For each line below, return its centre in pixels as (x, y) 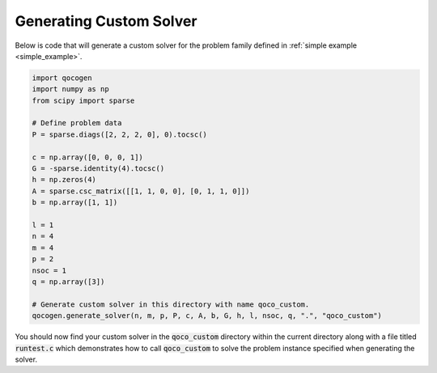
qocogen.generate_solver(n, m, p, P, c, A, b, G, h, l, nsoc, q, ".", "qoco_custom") (207, 316)
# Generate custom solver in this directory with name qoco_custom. (171, 304)
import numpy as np (70, 89)
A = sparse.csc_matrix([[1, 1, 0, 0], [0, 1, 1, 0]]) (141, 191)
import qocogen (62, 78)
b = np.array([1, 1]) (75, 203)
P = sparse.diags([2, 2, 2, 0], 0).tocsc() (120, 134)
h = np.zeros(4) (64, 180)
